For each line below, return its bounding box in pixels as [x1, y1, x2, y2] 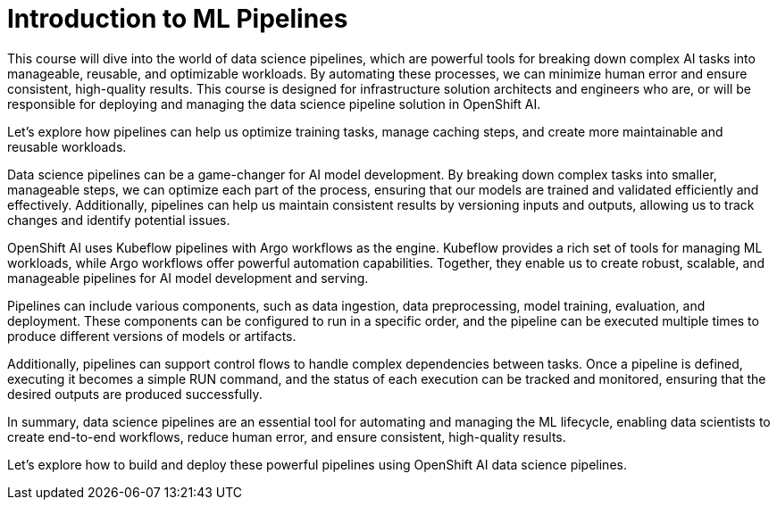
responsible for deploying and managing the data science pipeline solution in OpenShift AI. [7, 96, 541, 112]
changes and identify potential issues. [7, 212, 230, 228]
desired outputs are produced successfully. [7, 386, 263, 402]
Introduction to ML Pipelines [7, 4, 348, 34]
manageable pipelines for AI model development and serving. [7, 270, 369, 286]
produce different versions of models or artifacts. [7, 328, 297, 344]
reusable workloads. [7, 138, 127, 154]
